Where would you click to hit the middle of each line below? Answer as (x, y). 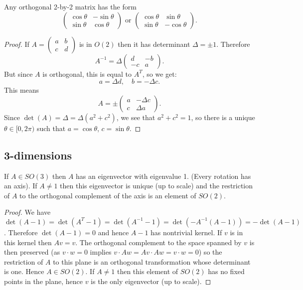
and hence (113, 232)
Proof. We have (27, 212)
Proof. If (17, 44)
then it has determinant (154, 44)
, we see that (136, 117)
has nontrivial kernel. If (186, 232)
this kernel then (28, 242)
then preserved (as (32, 252)
